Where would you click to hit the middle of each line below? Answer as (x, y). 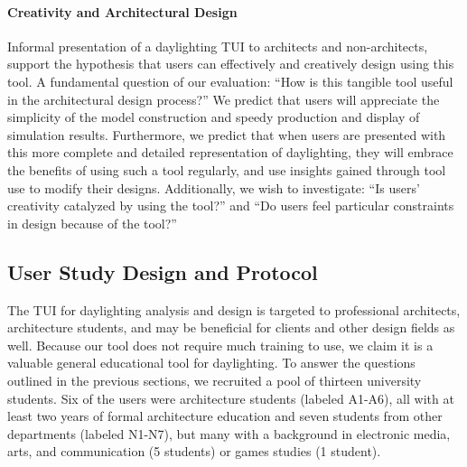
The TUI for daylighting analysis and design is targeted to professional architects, (234, 309)
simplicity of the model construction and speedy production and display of (214, 117)
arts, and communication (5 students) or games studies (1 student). (194, 451)
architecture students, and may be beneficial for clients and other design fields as (231, 327)
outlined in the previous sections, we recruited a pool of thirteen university (215, 380)
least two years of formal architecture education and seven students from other (225, 416)
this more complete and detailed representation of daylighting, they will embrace (230, 152)
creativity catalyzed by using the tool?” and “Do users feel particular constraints (231, 205)
